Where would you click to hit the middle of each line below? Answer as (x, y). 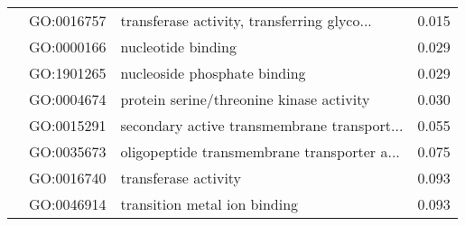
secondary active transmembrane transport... (262, 125)
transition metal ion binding (209, 204)
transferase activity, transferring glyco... (246, 20)
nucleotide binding (178, 47)
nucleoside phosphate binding (213, 73)
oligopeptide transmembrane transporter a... (260, 151)
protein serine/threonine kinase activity (245, 99)
